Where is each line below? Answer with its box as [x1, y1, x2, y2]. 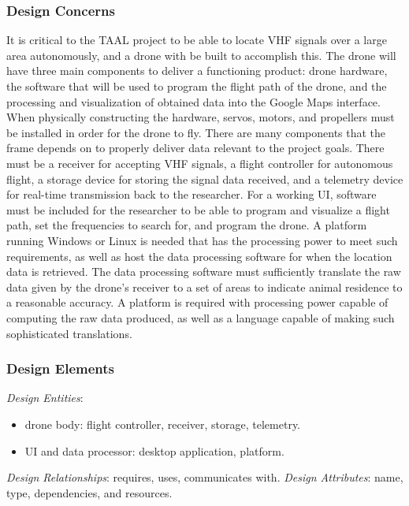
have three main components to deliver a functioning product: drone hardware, [6, 62, 388, 79]
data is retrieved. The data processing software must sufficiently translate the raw [6, 263, 401, 280]
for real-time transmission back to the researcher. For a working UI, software [6, 186, 377, 203]
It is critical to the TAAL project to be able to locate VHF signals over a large [6, 32, 387, 48]
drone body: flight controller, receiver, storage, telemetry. [24, 415, 300, 432]
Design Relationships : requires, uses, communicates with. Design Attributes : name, [6, 469, 403, 486]
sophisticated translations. [6, 325, 132, 341]
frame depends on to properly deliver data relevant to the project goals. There [6, 140, 385, 156]
